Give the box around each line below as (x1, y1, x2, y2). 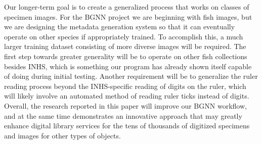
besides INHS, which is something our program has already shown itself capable (4, 61, 252, 71)
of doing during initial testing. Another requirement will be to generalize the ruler (4, 71, 258, 81)
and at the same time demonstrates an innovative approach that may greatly (4, 110, 242, 121)
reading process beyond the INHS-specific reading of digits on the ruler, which (4, 80, 246, 91)
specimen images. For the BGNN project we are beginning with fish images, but (4, 11, 252, 22)
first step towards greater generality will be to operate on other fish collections (4, 51, 247, 61)
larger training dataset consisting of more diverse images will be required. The (4, 41, 246, 52)
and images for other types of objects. (4, 130, 121, 140)
